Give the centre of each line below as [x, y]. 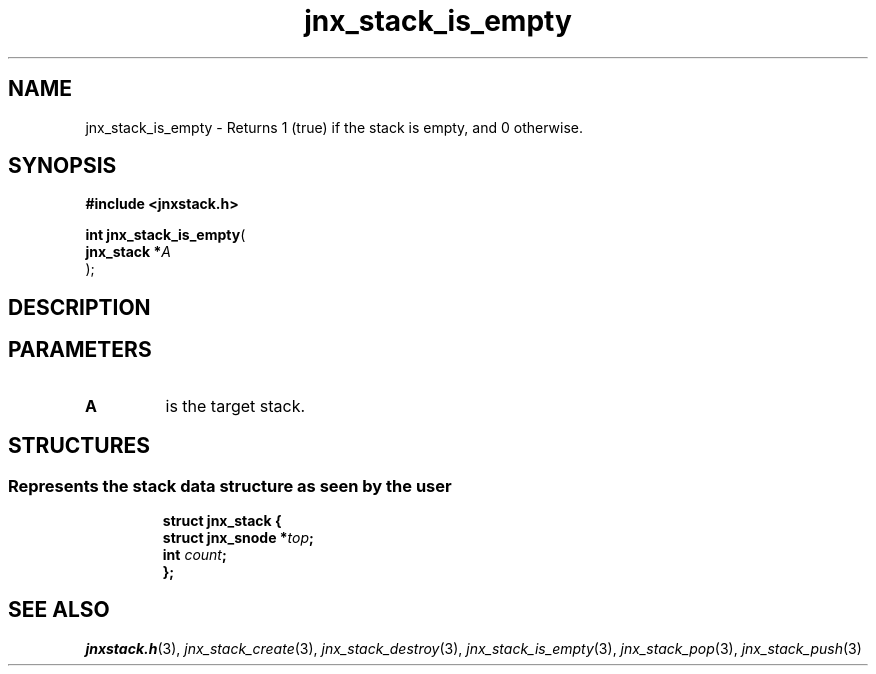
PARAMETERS [80, 350]
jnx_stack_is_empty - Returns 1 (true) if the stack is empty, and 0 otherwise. [334, 127]
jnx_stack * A [128, 252]
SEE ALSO [59, 610]
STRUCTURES [79, 446]
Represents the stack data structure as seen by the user [230, 485]
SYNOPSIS [62, 166]
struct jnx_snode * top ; [238, 537]
